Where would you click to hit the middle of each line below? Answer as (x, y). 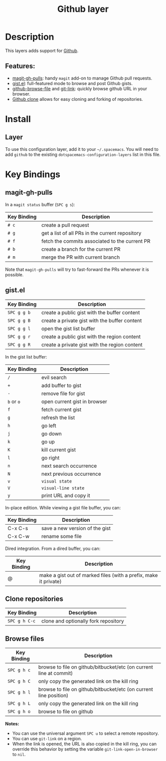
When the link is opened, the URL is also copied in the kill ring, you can (84, 744)
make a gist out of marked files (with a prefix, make (99, 575)
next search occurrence (69, 466)
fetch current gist (61, 409)
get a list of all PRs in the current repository (91, 233)
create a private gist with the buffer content (92, 320)
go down (51, 434)
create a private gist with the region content (92, 345)
